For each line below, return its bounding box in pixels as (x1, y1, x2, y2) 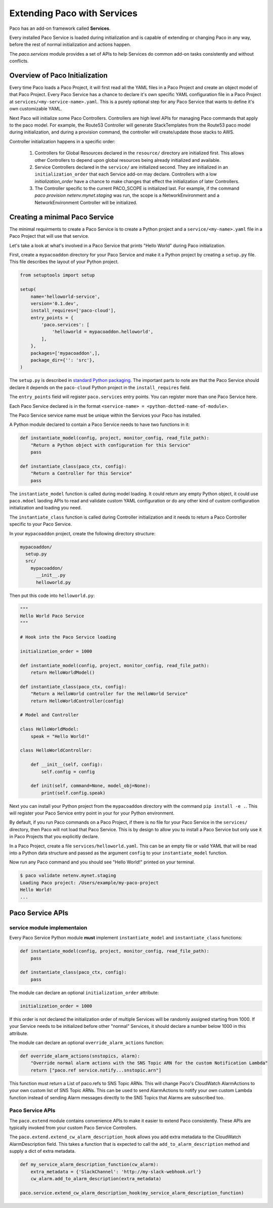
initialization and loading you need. (9, 505, 82, 511)
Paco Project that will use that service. (9, 233, 89, 239)
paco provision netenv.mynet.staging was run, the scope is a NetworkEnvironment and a (34, 192, 220, 198)
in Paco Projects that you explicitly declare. (9, 834, 100, 840)
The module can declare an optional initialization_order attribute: (9, 989, 159, 996)
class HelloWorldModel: (20, 726, 79, 732)
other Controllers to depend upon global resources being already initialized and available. (34, 157, 221, 163)
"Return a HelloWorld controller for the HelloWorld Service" (30, 691, 188, 697)
